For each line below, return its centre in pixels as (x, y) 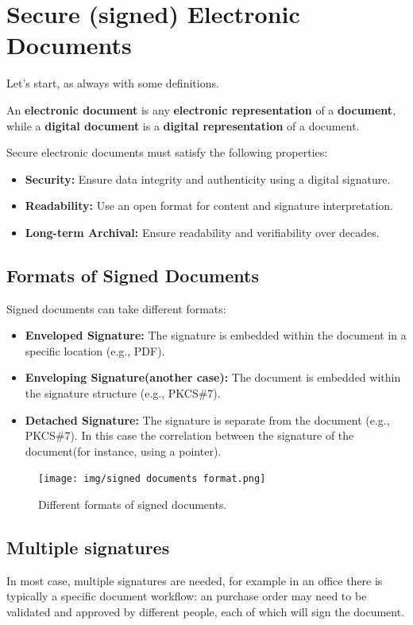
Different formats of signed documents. (133, 505)
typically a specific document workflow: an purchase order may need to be (187, 596)
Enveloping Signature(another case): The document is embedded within (213, 377)
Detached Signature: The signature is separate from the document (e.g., (207, 419)
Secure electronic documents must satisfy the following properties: (167, 152)
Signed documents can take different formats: (116, 308)
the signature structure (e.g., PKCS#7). (123, 393)
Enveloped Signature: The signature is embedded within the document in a (216, 335)
